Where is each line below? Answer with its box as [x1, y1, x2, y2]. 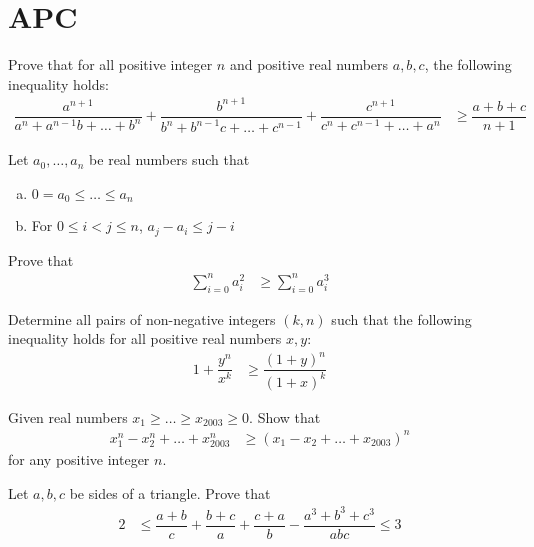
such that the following [331, 308, 472, 329]
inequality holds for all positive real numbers [8, 328, 282, 349]
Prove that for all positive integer [8, 54, 213, 75]
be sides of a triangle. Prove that [69, 482, 271, 503]
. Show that [249, 406, 321, 427]
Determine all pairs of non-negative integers [8, 308, 276, 329]
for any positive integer [8, 449, 150, 470]
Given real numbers [8, 406, 128, 427]
